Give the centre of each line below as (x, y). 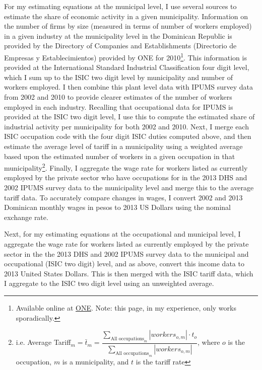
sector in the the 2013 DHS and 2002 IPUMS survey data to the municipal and (126, 253)
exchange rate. (26, 217)
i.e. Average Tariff (43, 342)
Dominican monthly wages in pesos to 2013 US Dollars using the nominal (117, 207)
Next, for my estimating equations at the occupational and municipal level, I (122, 234)
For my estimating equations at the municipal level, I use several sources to (120, 6)
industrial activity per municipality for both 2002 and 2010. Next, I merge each (126, 126)
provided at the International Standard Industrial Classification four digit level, (127, 67)
